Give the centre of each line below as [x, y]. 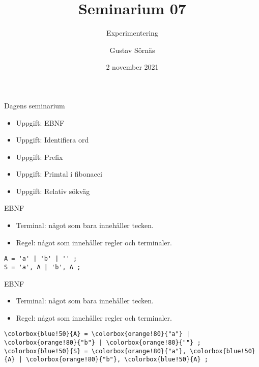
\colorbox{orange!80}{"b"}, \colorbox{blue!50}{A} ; [117, 360]
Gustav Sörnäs [132, 50]
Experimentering [132, 33]
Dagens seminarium [35, 105]
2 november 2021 [132, 67]
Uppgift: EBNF [40, 122]
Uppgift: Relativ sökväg [53, 191]
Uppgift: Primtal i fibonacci [59, 174]
